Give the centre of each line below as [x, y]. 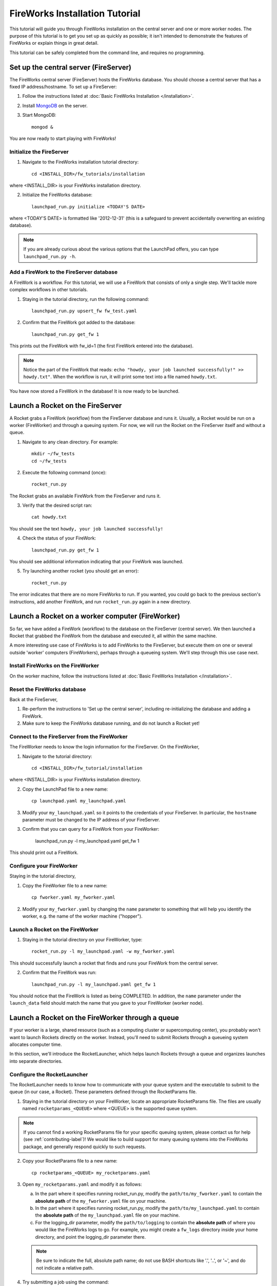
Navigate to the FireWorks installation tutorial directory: [81, 162]
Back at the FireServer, [34, 699]
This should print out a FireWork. [44, 853]
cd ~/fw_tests [49, 461]
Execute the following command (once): [64, 472]
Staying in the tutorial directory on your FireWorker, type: [82, 940]
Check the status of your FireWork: [59, 538]
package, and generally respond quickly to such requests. [85, 1147]
